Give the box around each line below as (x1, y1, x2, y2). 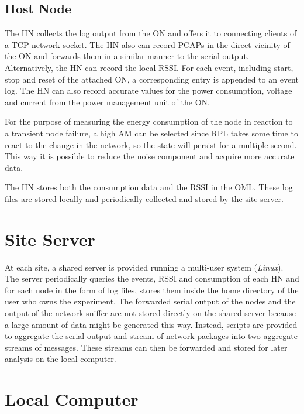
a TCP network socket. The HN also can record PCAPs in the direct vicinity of (5, 38, 290, 50)
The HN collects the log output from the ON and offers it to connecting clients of (5, 27, 297, 39)
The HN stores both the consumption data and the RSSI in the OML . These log (5, 181, 293, 193)
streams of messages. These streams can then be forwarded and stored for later (5, 341, 288, 353)
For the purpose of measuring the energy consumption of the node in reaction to (5, 115, 293, 128)
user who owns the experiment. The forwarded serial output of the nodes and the (5, 295, 296, 307)
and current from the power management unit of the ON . (5, 95, 210, 108)
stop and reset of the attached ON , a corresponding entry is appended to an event (5, 73, 299, 85)
